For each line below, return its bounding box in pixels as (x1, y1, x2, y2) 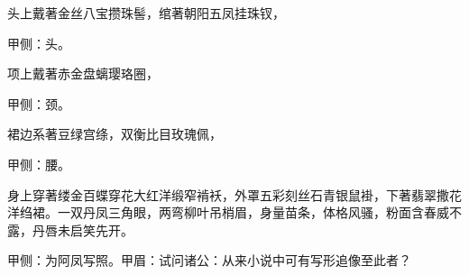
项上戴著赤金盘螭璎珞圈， (7, 64, 159, 83)
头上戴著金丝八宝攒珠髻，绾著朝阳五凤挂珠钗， (7, 4, 285, 22)
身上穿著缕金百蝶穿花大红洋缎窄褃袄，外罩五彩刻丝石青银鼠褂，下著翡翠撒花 (7, 185, 462, 204)
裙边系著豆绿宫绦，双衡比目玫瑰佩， (7, 124, 222, 143)
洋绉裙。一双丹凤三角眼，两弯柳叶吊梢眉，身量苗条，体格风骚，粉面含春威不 (7, 203, 462, 222)
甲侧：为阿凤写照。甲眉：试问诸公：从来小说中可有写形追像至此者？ (7, 251, 411, 270)
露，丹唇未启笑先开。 (7, 220, 133, 239)
